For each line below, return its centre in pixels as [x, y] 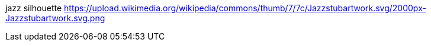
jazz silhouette [34, 8]
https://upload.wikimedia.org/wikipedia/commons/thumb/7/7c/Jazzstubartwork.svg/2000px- [245, 8]
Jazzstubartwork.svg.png [55, 18]
